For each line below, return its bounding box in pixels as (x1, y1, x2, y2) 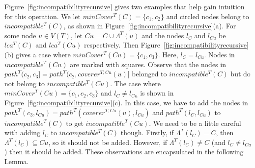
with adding (4, 127, 41, 138)
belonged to (132, 69, 167, 79)
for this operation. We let (4, 11, 81, 21)
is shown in (140, 88, 174, 98)
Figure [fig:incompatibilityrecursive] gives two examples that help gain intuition (4, 1, 245, 11)
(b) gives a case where (4, 49, 71, 59)
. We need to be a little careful (149, 118, 241, 128)
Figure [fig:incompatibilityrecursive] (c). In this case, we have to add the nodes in (4, 97, 248, 107)
